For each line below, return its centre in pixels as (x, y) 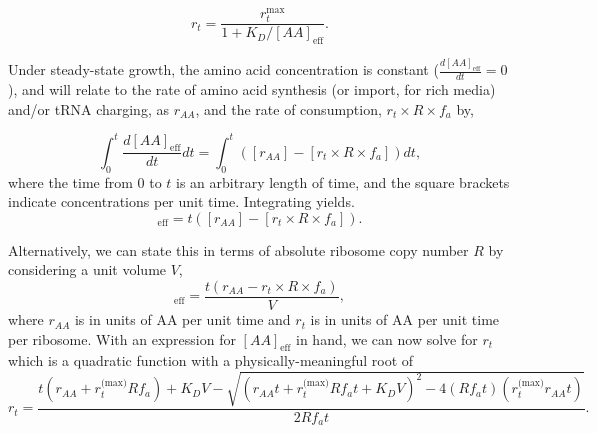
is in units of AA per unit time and (182, 319)
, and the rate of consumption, (288, 108)
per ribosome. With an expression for (122, 338)
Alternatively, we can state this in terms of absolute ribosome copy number (238, 249)
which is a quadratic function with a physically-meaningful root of (211, 360)
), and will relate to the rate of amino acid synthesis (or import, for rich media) (252, 89)
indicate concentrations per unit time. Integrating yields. (181, 201)
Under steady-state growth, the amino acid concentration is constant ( (223, 69)
